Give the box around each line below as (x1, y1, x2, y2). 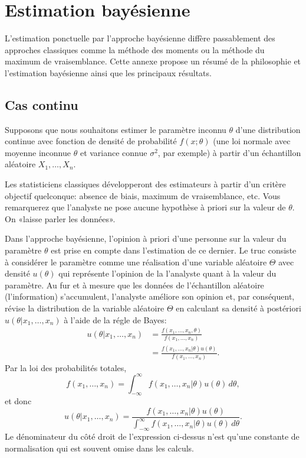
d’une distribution (235, 123, 301, 135)
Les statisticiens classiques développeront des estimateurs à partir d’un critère (5, 178, 286, 190)
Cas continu (5, 95, 78, 113)
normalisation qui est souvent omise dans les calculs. (5, 441, 194, 454)
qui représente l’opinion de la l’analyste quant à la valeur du (58, 267, 277, 280)
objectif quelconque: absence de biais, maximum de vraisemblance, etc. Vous (5, 189, 281, 202)
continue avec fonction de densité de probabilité (5, 135, 177, 147)
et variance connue (80, 146, 147, 158)
